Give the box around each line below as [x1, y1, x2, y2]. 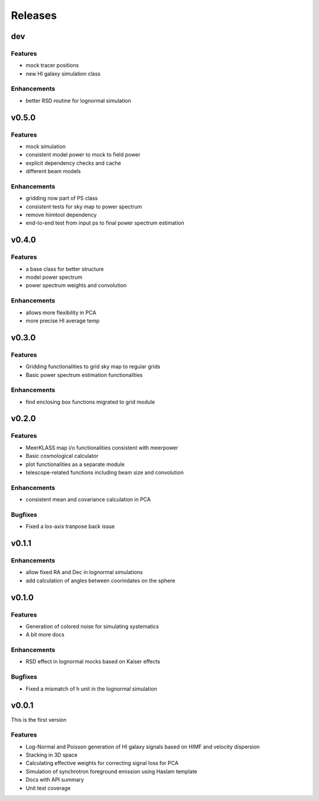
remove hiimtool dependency [25, 211, 97, 219]
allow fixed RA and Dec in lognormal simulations [25, 569, 143, 576]
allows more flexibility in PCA [25, 309, 97, 316]
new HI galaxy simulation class [25, 70, 101, 77]
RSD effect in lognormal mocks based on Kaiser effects [25, 658, 161, 665]
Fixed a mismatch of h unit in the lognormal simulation [25, 685, 158, 692]
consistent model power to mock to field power [25, 151, 141, 158]
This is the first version [11, 716, 67, 723]
